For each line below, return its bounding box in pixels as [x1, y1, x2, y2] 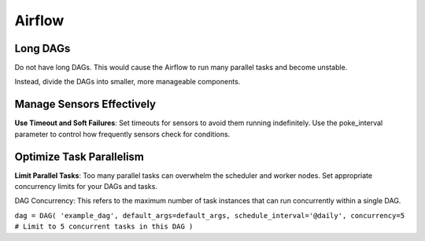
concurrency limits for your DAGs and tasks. [14, 182, 157, 191]
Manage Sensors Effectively [14, 98, 157, 111]
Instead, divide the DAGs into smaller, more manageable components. [14, 77, 241, 87]
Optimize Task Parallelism [14, 150, 145, 163]
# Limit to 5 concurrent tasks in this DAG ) [14, 222, 194, 232]
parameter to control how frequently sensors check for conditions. [14, 129, 231, 139]
